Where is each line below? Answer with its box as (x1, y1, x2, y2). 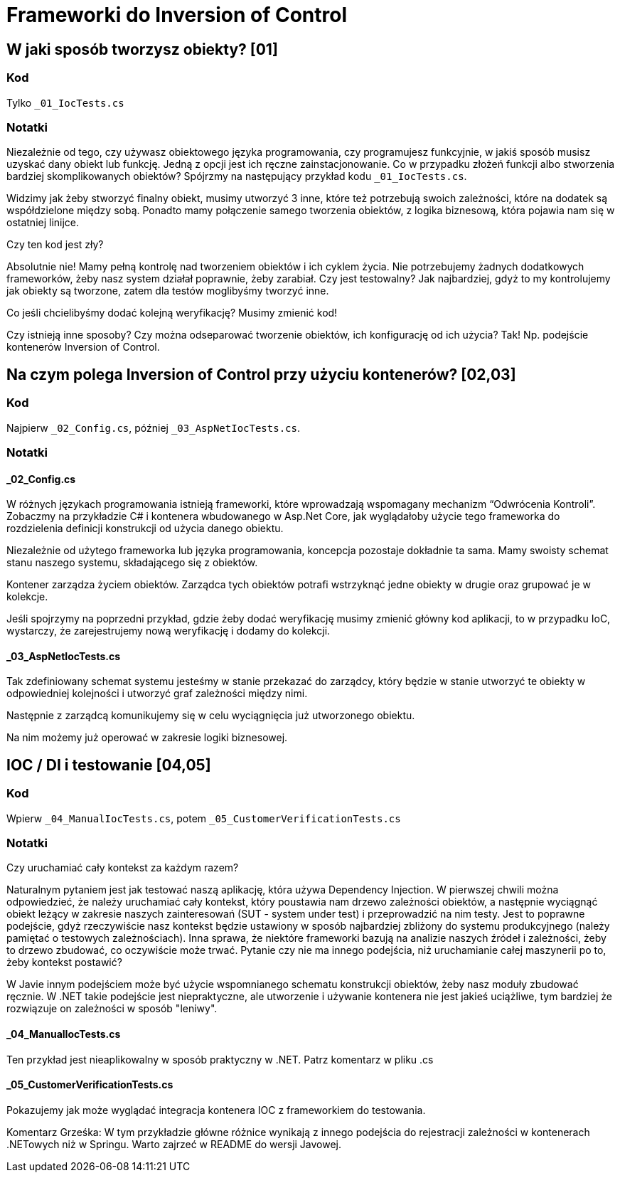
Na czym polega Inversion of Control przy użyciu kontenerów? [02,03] (6, 365, 516, 383)
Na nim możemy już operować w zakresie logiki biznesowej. (6, 731, 288, 744)
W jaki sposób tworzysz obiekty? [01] (6, 40, 278, 58)
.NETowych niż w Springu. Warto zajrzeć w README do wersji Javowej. (6, 1137, 342, 1150)
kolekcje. (6, 590, 48, 603)
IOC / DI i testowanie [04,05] (6, 755, 211, 774)
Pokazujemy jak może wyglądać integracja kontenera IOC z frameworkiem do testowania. (6, 1103, 426, 1116)
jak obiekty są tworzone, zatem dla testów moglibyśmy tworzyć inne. (6, 285, 329, 297)
